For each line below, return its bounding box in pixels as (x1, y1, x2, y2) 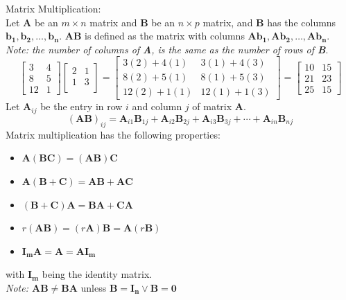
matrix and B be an (89, 15, 175, 29)
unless (80, 280, 107, 294)
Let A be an (6, 15, 58, 29)
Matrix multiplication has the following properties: (6, 127, 220, 141)
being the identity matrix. (42, 267, 153, 281)
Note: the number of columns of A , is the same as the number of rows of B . (6, 42, 329, 56)
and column (132, 99, 182, 114)
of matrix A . (192, 99, 246, 114)
